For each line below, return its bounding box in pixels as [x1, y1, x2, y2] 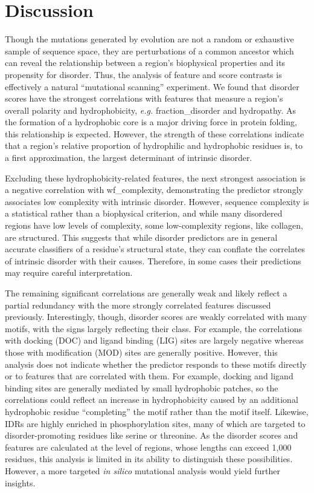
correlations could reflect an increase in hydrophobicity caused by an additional [5, 393, 298, 406]
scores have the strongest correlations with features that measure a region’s [5, 92, 283, 105]
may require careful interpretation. [5, 266, 133, 279]
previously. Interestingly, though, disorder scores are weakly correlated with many [5, 310, 307, 323]
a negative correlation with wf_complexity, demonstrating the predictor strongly [5, 183, 303, 196]
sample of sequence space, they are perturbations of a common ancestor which [5, 44, 294, 57]
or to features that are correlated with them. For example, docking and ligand [5, 370, 293, 382]
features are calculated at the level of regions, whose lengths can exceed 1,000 [5, 440, 292, 453]
